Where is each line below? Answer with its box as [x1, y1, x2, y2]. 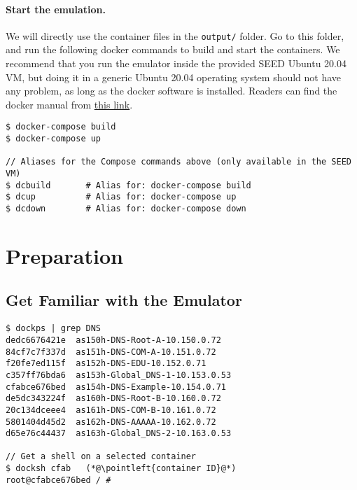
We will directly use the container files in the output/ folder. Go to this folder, [6, 28, 344, 43]
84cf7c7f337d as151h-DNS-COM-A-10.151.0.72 [6, 346, 216, 357]
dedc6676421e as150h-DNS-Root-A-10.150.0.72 [6, 335, 221, 345]
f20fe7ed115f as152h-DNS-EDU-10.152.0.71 [6, 358, 206, 369]
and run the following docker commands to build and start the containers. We [6, 42, 340, 57]
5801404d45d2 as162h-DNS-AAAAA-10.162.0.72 [6, 416, 216, 427]
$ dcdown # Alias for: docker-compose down [6, 204, 246, 214]
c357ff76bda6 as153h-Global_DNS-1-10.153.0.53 [6, 370, 232, 380]
